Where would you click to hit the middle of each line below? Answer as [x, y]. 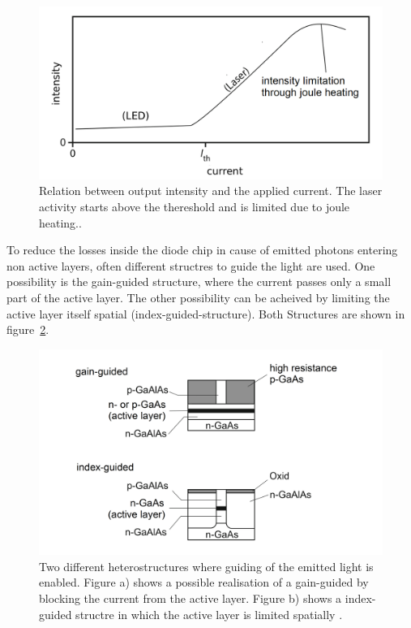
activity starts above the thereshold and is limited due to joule [195, 207]
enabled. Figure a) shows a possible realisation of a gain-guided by [204, 582]
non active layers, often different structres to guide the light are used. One [191, 265]
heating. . [60, 222]
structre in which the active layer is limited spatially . [209, 614]
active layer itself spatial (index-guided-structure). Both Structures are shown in [206, 313]
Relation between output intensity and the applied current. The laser [211, 191]
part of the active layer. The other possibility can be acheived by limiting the [198, 297]
